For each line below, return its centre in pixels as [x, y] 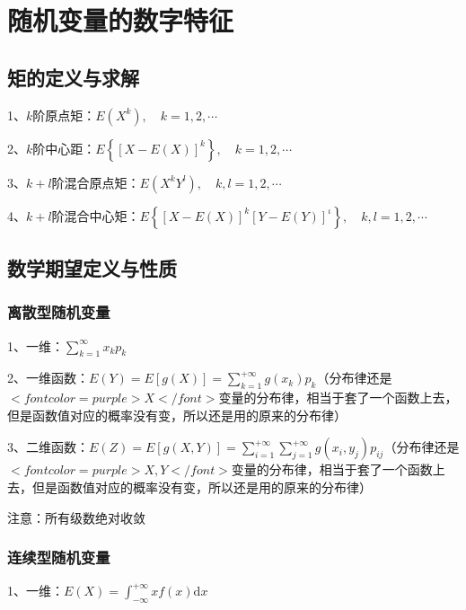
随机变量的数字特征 [121, 20]
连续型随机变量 [59, 557]
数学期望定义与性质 [92, 267]
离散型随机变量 [59, 312]
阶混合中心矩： [96, 215]
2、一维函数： [48, 378]
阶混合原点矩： [96, 182]
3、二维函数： [48, 447]
